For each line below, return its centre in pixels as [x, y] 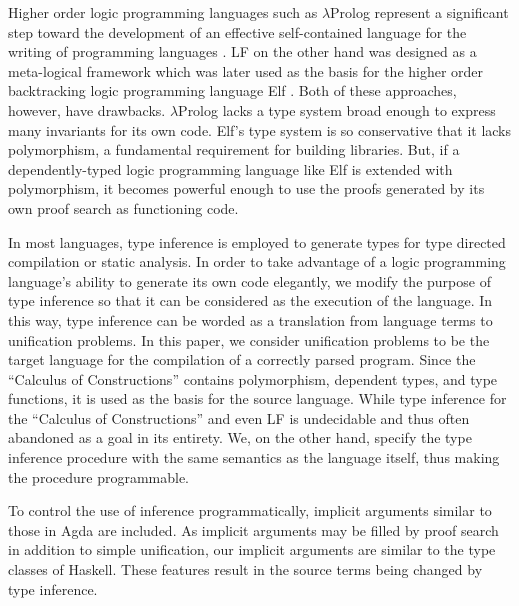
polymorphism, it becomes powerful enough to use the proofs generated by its [246, 188]
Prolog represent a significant [419, 12]
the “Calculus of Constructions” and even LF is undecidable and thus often [239, 417]
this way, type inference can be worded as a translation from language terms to [250, 319]
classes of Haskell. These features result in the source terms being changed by [245, 569]
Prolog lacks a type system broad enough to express [337, 109]
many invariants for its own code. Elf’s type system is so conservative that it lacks [260, 129]
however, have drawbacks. [87, 109]
